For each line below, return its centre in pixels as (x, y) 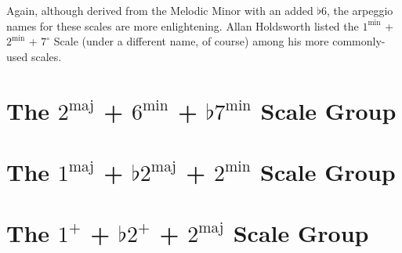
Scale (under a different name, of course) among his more (191, 41)
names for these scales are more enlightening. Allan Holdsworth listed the (183, 25)
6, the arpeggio (357, 10)
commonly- (359, 41)
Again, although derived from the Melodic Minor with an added (160, 10)
